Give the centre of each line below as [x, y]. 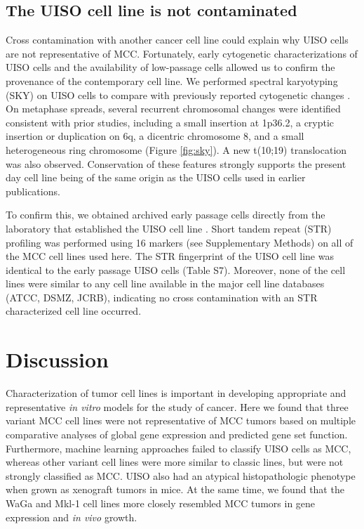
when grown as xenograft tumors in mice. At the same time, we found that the [175, 489]
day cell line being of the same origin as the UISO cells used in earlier [156, 177]
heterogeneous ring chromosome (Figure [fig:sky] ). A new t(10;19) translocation [176, 149]
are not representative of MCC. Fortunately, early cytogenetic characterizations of [182, 53]
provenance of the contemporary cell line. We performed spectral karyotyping [172, 80]
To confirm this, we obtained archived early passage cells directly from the [166, 215]
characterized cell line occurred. [74, 311]
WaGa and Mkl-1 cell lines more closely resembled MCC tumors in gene [161, 503]
